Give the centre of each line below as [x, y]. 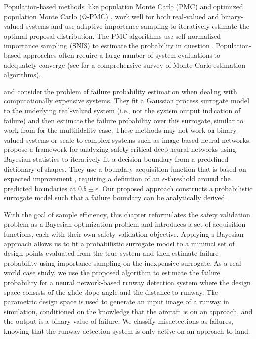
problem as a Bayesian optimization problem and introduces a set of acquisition [125, 224]
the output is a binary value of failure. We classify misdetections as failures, [119, 321]
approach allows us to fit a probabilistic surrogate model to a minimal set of [119, 243]
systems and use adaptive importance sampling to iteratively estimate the [137, 26]
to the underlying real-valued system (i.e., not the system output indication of [122, 110]
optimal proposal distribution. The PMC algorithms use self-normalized [113, 35]
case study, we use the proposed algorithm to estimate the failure [122, 272]
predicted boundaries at [40, 188]
